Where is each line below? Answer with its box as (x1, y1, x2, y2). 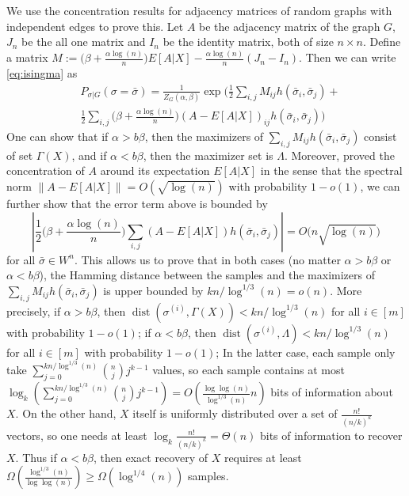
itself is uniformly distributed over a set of (132, 405, 338, 422)
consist (364, 128, 397, 144)
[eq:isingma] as (6, 64, 78, 81)
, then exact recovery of (94, 449, 208, 465)
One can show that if (6, 128, 109, 144)
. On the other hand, (15, 405, 117, 422)
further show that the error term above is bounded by (6, 195, 268, 211)
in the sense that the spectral (260, 162, 403, 179)
